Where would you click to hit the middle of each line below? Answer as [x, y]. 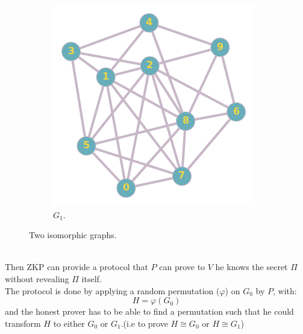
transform [23, 323]
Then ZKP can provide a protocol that [77, 267]
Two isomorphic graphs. [73, 235]
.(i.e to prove [144, 323]
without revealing [37, 278]
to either [69, 323]
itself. [92, 278]
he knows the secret [251, 267]
